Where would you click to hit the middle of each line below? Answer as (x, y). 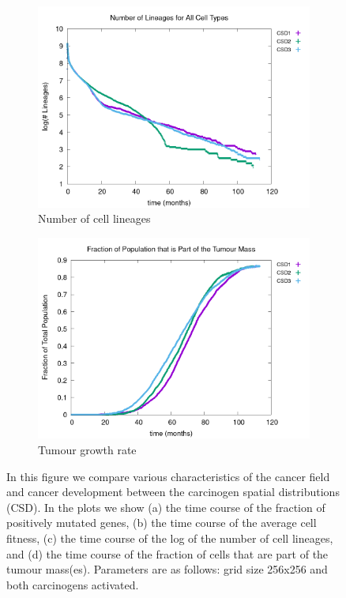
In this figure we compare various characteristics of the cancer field (168, 476)
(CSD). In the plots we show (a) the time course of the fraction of (166, 507)
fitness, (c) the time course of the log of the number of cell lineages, (170, 538)
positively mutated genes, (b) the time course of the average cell (162, 523)
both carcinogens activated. (73, 584)
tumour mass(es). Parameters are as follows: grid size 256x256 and (167, 569)
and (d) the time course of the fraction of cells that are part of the (167, 553)
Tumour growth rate (87, 450)
